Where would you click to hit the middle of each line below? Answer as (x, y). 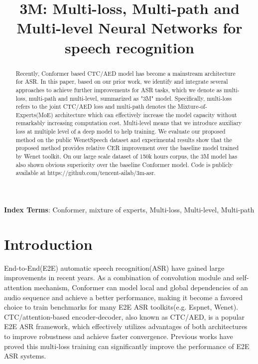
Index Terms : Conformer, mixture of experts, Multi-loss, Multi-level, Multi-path (129, 210)
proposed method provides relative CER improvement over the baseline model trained (127, 148)
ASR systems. (25, 356)
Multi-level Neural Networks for (129, 28)
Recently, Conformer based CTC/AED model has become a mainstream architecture (126, 73)
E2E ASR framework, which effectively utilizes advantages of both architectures (126, 326)
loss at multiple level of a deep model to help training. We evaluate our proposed (121, 131)
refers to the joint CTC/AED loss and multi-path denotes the (96, 106)
